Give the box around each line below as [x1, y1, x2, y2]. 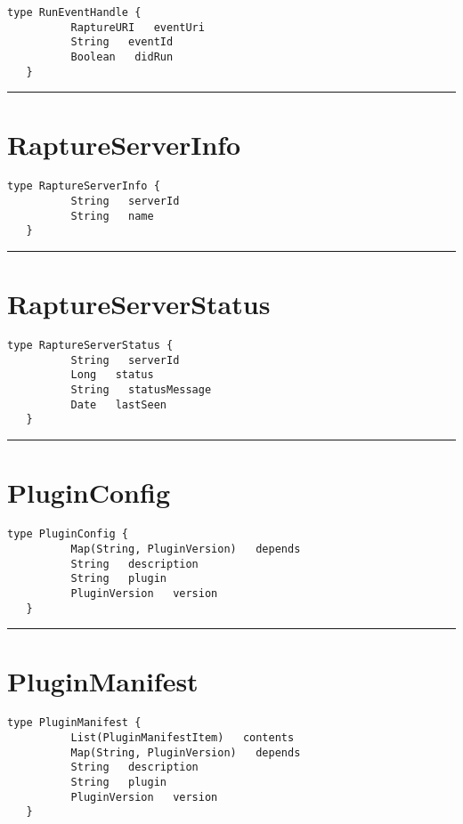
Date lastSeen [70, 398, 167, 411]
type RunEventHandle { [7, 6, 142, 19]
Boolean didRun [70, 50, 174, 63]
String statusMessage [70, 384, 212, 397]
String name [70, 209, 154, 222]
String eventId [70, 36, 174, 49]
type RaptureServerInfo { [7, 180, 160, 193]
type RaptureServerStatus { [7, 339, 174, 352]
